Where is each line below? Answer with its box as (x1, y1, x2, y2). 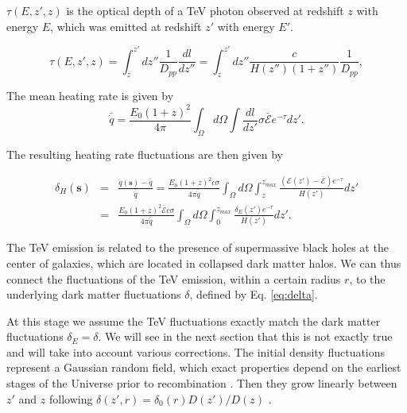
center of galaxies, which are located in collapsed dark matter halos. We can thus (6, 254, 401, 271)
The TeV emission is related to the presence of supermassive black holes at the (6, 239, 389, 256)
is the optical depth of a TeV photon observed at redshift (66, 2, 344, 18)
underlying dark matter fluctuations (6, 286, 181, 303)
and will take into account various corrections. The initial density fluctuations (6, 343, 386, 360)
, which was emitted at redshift (50, 17, 202, 34)
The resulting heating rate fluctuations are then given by (6, 145, 283, 162)
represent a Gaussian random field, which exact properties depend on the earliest (6, 359, 401, 376)
